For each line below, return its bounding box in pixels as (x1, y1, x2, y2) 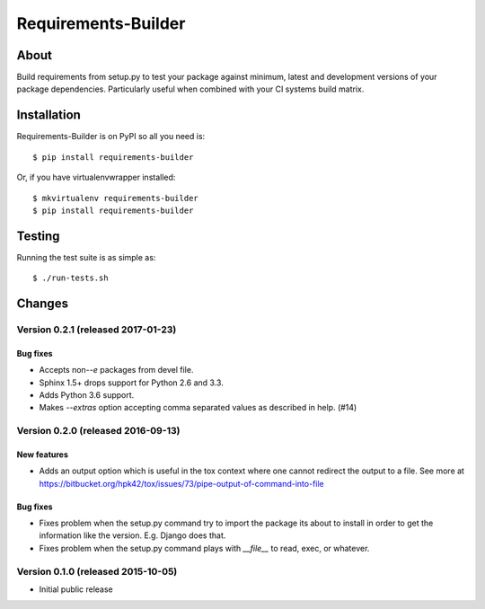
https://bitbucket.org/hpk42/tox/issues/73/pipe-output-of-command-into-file (39, 478, 325, 489)
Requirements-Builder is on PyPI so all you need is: (16, 131, 206, 142)
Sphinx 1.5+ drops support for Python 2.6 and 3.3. (39, 377, 224, 388)
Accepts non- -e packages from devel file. (39, 365, 194, 375)
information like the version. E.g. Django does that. (39, 530, 226, 541)
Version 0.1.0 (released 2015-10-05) (16, 565, 178, 578)
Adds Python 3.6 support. (39, 389, 135, 400)
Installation (16, 108, 81, 123)
